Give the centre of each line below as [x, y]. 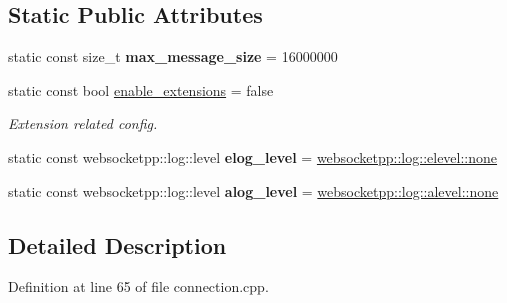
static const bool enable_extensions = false [141, 89]
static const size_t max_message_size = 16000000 [173, 56]
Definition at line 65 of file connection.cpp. [138, 286]
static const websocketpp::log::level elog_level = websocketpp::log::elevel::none [253, 156]
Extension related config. [83, 123]
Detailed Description [117, 244]
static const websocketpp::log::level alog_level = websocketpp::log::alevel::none [253, 190]
